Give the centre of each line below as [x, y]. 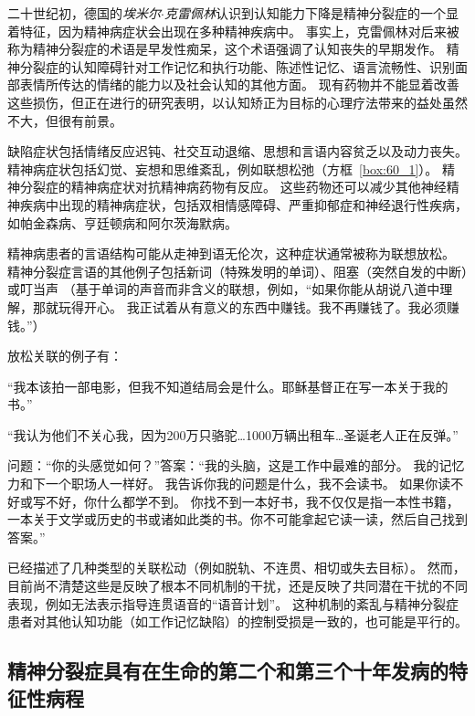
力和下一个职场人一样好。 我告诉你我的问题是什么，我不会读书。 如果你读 [229, 484]
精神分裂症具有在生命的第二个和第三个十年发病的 [228, 671]
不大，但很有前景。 [65, 120]
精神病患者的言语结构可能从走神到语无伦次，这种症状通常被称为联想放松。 [231, 253]
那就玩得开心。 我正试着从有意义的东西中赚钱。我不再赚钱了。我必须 [239, 306]
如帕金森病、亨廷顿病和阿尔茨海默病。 [122, 222]
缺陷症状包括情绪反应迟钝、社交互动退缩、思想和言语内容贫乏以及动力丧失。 [237, 151]
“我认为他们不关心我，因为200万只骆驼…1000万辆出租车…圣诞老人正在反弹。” [233, 434]
